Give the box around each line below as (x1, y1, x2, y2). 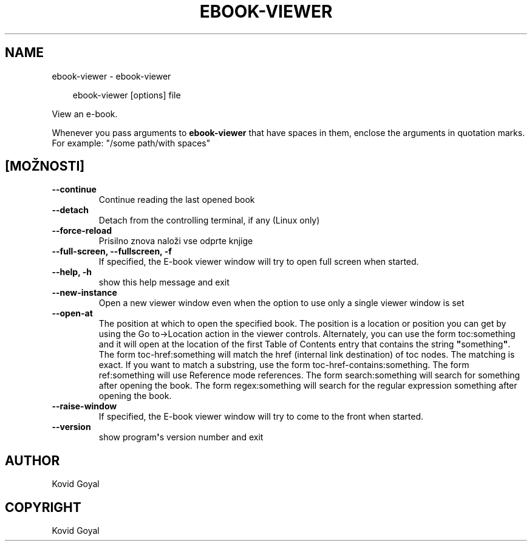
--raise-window (52, 401, 117, 412)
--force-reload (52, 225, 112, 236)
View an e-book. (52, 108, 118, 119)
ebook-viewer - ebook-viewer (52, 70, 171, 81)
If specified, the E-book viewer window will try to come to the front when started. (98, 411, 424, 422)
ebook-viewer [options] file (72, 89, 181, 100)
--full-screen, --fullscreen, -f (52, 246, 172, 257)
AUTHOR (5, 452, 60, 468)
